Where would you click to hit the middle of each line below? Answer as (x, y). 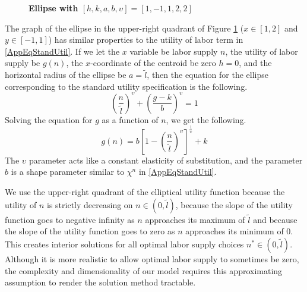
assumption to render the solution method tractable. (100, 282)
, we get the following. (206, 119)
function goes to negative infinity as (70, 219)
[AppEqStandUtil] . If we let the (62, 51)
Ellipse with (53, 8)
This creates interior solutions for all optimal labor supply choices (124, 244)
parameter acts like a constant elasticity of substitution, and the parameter (166, 160)
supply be (23, 63)
